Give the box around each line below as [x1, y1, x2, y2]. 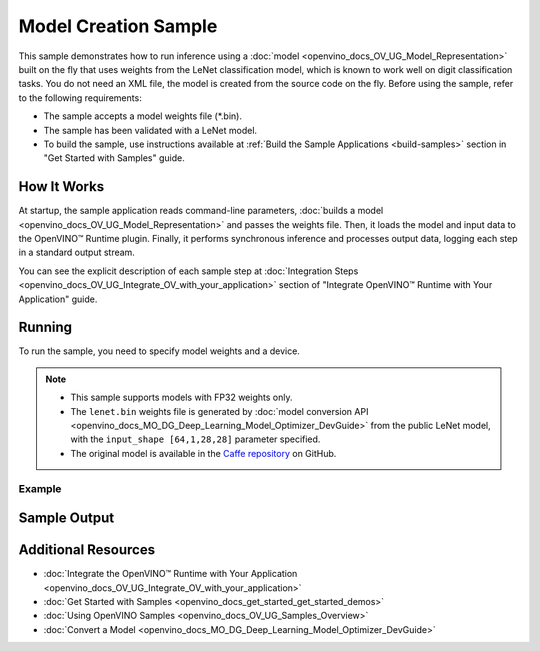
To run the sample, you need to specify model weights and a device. [18, 345, 300, 357]
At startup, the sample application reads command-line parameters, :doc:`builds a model [18, 205, 384, 217]
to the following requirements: [18, 91, 142, 104]
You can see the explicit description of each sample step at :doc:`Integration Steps [18, 265, 359, 277]
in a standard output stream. [18, 246, 135, 259]
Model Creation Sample [18, 15, 218, 37]
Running [18, 319, 73, 336]
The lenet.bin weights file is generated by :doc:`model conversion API [70, 405, 369, 417]
